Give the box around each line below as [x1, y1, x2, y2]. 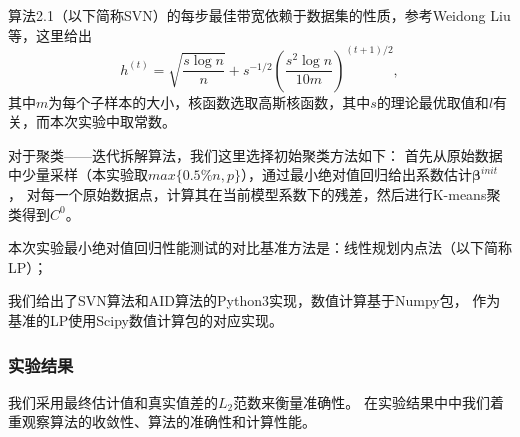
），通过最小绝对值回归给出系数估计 [240, 164, 472, 185]
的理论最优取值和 [376, 91, 489, 112]
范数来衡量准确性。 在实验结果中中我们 [233, 391, 490, 412]
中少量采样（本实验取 [8, 164, 148, 185]
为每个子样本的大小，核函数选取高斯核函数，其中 [48, 91, 371, 112]
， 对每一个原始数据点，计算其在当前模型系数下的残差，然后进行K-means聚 [8, 184, 501, 205]
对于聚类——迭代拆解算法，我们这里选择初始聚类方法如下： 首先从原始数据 [8, 144, 503, 165]
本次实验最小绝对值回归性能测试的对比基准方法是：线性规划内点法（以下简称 [8, 237, 512, 258]
